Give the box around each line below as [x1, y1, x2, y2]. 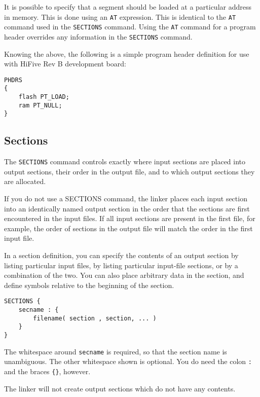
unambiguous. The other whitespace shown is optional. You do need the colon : [4, 356, 252, 367]
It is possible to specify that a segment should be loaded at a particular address [4, 2, 251, 12]
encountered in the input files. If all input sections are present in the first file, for [4, 213, 255, 224]
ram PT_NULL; [18, 101, 62, 109]
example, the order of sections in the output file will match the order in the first [4, 223, 253, 233]
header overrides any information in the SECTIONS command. [4, 31, 193, 42]
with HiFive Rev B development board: [4, 58, 126, 69]
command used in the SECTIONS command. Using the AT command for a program [4, 21, 256, 32]
